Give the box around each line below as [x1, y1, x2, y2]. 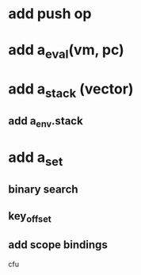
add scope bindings [8, 239, 109, 252]
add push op [8, 5, 92, 23]
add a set [8, 148, 63, 169]
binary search [8, 182, 78, 196]
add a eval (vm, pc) [8, 41, 124, 62]
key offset [8, 209, 51, 225]
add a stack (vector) [8, 80, 134, 101]
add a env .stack [8, 114, 83, 130]
